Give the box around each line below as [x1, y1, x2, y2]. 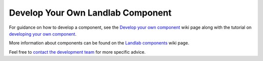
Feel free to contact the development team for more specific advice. [9, 49, 146, 55]
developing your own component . [9, 31, 76, 37]
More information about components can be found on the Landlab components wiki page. [9, 40, 189, 46]
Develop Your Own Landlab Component [9, 7, 172, 18]
